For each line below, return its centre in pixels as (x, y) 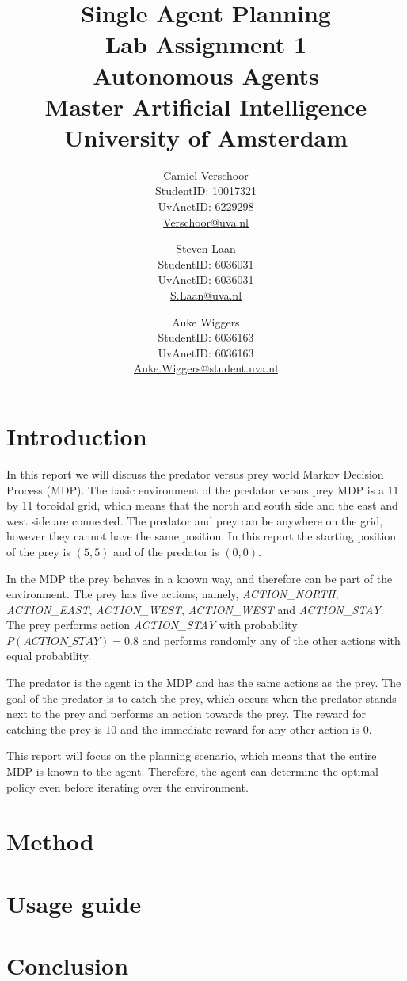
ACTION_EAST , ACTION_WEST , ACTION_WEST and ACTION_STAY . (195, 609)
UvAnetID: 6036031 (206, 279)
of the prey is (39, 551)
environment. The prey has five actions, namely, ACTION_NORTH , (173, 594)
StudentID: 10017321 (206, 191)
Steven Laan (206, 248)
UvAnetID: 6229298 (206, 206)
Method (50, 841)
